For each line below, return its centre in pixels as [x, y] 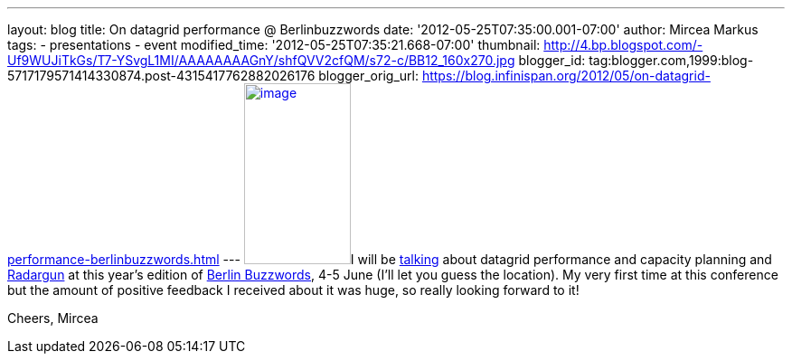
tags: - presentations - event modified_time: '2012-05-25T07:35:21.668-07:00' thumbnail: [274, 45]
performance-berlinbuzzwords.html [113, 259]
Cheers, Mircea [53, 318]
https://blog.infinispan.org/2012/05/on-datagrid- [566, 76]
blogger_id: [552, 60]
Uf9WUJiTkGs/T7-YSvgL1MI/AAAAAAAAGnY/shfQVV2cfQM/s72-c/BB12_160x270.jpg [261, 60]
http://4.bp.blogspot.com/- [623, 45]
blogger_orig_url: [368, 76]
